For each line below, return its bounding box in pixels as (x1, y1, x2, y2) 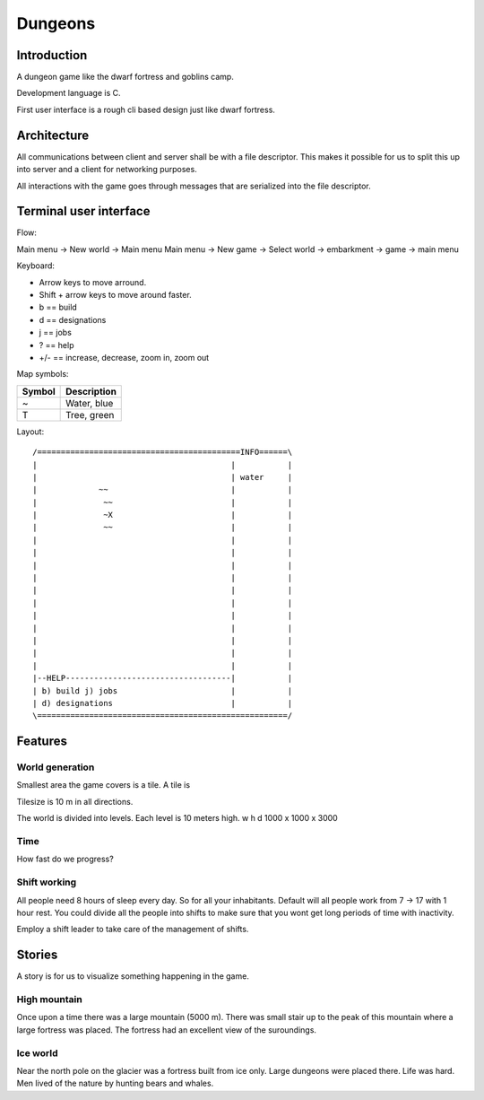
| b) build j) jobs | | (32, 685, 293, 695)
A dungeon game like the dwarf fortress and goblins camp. (16, 72, 235, 83)
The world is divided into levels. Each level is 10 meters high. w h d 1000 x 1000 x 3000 (16, 813, 338, 824)
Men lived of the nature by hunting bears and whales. (16, 1078, 214, 1089)
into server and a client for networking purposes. (16, 164, 197, 175)
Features (16, 734, 67, 749)
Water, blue (65, 397, 114, 409)
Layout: (16, 426, 45, 437)
